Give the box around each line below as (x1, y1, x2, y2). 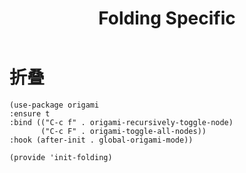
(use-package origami (9, 100, 100, 110)
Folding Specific (98, 7, 236, 30)
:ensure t (9, 108, 51, 119)
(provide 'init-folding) (9, 152, 113, 162)
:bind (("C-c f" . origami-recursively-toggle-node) (9, 117, 234, 127)
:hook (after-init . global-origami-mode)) (9, 135, 194, 145)
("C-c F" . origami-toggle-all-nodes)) (40, 126, 207, 136)
